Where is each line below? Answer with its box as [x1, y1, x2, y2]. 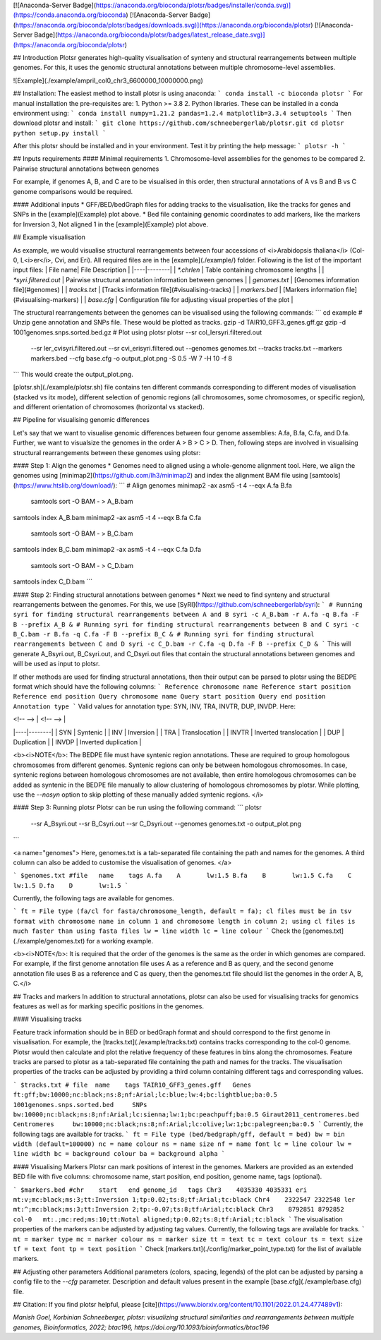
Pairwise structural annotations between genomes [13, 164, 159, 173]
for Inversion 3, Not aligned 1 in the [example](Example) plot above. [13, 219, 208, 229]
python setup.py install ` [13, 129, 107, 137]
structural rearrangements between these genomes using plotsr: [13, 448, 201, 457]
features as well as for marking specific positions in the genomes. [13, 1002, 205, 1010]
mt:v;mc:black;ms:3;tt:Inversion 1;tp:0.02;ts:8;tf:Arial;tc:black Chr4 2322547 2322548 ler [13, 1196, 356, 1204]
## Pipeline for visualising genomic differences [13, 416, 150, 424]
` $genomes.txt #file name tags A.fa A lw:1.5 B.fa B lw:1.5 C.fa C [13, 871, 352, 880]
